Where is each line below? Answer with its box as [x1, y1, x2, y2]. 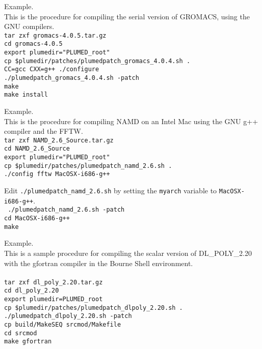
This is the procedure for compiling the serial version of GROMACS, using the [4, 11, 250, 21]
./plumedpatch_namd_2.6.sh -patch [8, 206, 125, 214]
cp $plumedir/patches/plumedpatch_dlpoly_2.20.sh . [4, 304, 183, 311]
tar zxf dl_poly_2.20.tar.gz [4, 278, 103, 286]
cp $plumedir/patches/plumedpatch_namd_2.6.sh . [4, 162, 172, 169]
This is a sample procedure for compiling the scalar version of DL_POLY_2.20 [4, 247, 252, 258]
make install [4, 91, 48, 99]
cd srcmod [4, 329, 37, 337]
